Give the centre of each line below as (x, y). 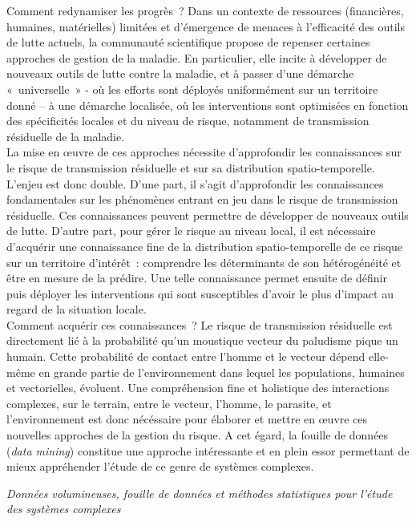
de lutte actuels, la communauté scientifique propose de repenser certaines (188, 42)
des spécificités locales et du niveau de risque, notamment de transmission (188, 121)
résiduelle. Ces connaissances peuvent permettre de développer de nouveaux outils (208, 214)
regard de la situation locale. (77, 309)
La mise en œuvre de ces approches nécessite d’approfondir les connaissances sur (204, 152)
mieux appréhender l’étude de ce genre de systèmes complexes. (160, 466)
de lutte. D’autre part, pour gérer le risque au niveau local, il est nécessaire (191, 231)
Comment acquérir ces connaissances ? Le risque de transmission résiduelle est (200, 324)
